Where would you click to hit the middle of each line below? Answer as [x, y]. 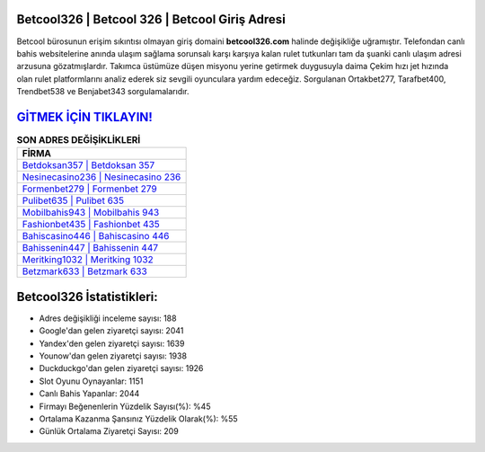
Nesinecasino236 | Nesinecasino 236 [101, 177]
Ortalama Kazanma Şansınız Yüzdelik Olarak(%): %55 [138, 419]
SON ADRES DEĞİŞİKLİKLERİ [79, 140]
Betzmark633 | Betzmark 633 [84, 271]
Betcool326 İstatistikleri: [87, 297]
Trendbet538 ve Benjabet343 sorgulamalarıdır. [103, 92]
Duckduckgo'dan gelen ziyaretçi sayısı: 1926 [121, 368]
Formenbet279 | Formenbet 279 [89, 189]
